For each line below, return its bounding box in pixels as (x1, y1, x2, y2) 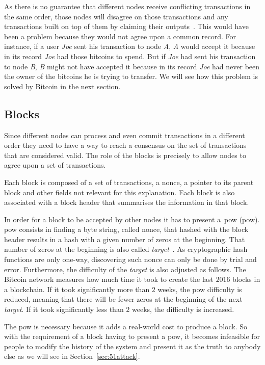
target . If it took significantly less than (4, 304, 124, 315)
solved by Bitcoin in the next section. (4, 81, 121, 91)
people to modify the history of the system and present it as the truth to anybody (4, 341, 261, 351)
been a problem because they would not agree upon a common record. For (4, 31, 236, 41)
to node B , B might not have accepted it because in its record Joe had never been (4, 61, 260, 71)
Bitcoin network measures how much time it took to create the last (4, 274, 214, 284)
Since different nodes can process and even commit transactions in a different (4, 129, 245, 140)
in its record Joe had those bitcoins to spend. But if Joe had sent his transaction (4, 50, 256, 61)
